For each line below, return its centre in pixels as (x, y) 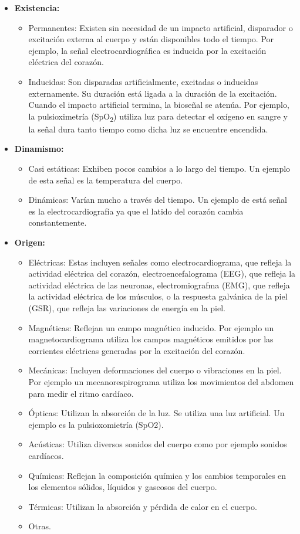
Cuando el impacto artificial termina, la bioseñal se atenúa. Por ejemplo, (159, 105)
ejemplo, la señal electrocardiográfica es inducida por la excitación (147, 50)
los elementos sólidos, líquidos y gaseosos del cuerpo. (123, 487)
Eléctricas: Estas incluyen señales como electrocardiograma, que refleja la (160, 262)
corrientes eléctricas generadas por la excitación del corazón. (137, 350)
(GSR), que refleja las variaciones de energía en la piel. (127, 308)
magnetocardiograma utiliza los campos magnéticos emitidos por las (151, 339)
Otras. (40, 526)
